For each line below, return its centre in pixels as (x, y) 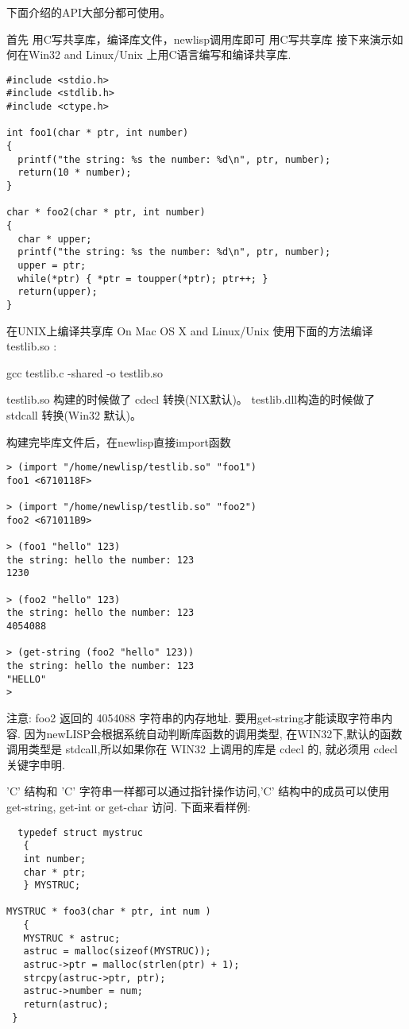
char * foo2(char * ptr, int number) (106, 213)
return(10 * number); (75, 173)
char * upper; (55, 239)
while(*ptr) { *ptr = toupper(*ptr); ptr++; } (143, 279)
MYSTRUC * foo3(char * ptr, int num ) (109, 912)
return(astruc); (66, 1005)
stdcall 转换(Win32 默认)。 (74, 414)
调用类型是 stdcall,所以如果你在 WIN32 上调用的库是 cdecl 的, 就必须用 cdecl (202, 749)
